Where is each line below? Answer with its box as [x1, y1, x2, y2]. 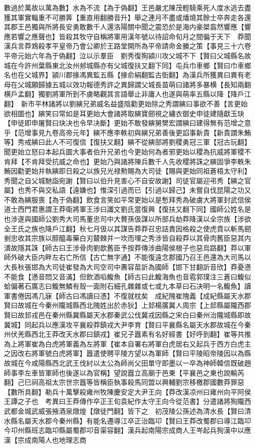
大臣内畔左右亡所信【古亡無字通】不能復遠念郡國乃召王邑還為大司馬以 [24, 252, 251, 262]
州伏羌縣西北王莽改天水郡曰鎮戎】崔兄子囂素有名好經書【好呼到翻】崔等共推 [4, 329, 251, 339]
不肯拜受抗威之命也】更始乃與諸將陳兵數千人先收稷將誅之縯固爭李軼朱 [24, 156, 251, 166]
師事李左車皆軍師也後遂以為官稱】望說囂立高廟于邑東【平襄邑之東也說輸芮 [4, 367, 244, 377]
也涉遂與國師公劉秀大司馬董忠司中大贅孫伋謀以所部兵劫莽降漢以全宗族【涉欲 [4, 214, 251, 224]
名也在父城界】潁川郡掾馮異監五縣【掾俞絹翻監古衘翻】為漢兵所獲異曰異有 [4, 70, 244, 80]
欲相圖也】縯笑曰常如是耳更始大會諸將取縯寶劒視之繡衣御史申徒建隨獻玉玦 [4, 108, 244, 118]
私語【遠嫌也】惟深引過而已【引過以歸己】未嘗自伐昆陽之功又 [51, 185, 251, 195]
